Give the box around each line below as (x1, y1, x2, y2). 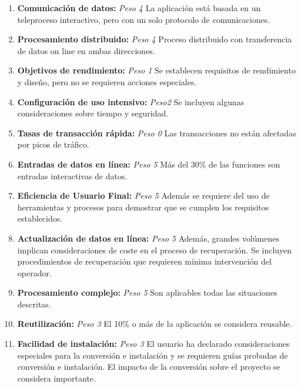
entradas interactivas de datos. (17, 169, 128, 182)
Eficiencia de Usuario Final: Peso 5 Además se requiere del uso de (17, 189, 270, 202)
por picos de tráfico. (17, 138, 89, 150)
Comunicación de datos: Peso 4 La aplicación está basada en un (17, 2, 261, 14)
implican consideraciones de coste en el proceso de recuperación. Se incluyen (17, 243, 292, 256)
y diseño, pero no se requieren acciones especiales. (17, 75, 197, 88)
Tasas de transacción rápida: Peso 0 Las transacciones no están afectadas (17, 126, 296, 139)
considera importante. (17, 372, 96, 384)
